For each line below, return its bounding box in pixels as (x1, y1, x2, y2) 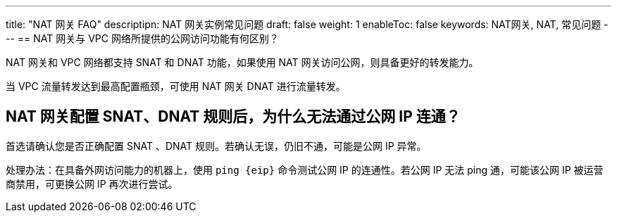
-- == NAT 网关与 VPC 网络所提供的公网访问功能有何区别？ (6, 32, 279, 44)
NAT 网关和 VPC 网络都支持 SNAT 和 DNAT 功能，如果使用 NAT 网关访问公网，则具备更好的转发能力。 (6, 56, 479, 68)
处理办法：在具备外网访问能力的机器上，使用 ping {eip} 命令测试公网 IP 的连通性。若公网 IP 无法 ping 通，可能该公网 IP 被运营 (6, 163, 604, 176)
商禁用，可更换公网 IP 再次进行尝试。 (6, 177, 178, 190)
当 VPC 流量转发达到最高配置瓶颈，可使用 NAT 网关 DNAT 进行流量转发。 (6, 80, 346, 92)
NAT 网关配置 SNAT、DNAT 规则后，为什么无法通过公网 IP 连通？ (6, 108, 461, 126)
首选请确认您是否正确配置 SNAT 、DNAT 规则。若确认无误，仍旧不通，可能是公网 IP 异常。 (6, 139, 427, 152)
